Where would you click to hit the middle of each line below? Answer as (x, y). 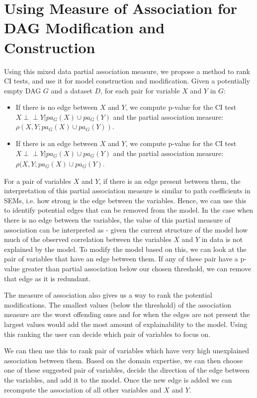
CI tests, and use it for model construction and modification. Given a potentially (127, 81)
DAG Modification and (85, 28)
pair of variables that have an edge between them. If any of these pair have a (121, 259)
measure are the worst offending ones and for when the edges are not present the (127, 314)
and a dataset (72, 90)
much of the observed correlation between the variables (88, 239)
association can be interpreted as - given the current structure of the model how (126, 229)
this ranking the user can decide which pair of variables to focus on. (107, 334)
